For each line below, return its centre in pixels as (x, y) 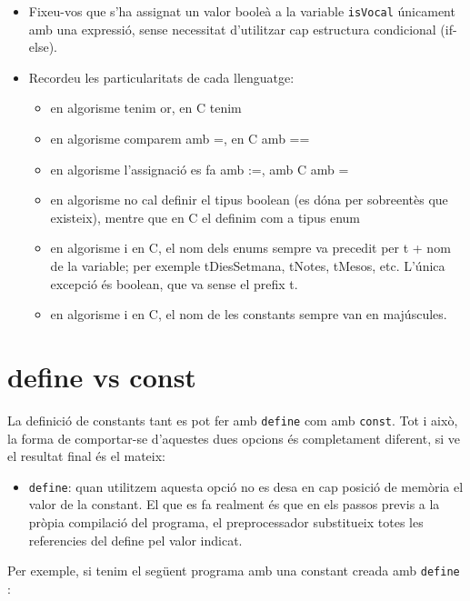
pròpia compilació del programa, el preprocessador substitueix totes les (226, 522)
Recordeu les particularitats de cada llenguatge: (161, 77)
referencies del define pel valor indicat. (135, 540)
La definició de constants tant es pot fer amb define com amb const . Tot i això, (233, 420)
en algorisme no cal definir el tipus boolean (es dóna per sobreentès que (249, 200)
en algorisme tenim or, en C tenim (146, 108)
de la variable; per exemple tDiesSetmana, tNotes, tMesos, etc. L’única (248, 265)
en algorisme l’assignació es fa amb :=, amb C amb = (200, 169)
